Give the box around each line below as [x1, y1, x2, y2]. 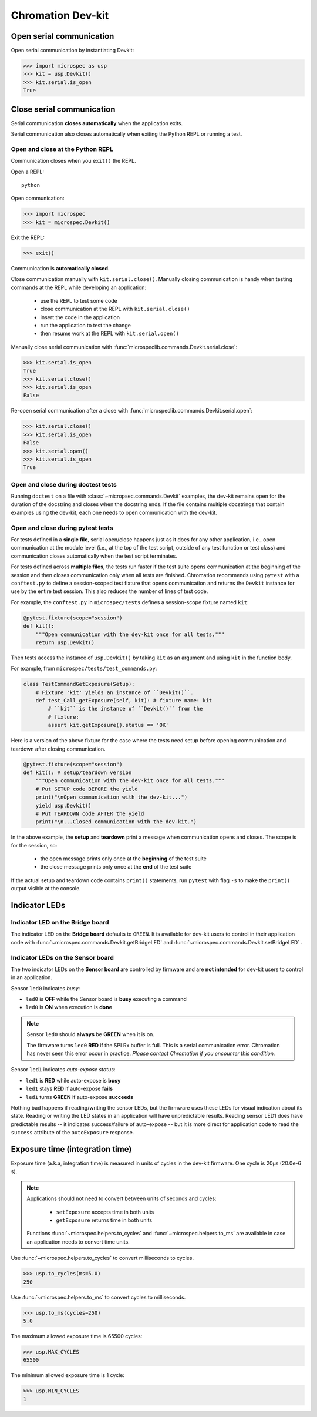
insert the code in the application [40, 313, 120, 320]
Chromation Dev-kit [11, 9, 109, 22]
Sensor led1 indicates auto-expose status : [11, 1066, 116, 1073]
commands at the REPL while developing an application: [11, 284, 147, 291]
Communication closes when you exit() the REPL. [11, 158, 136, 165]
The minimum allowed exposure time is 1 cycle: [11, 1372, 124, 1379]
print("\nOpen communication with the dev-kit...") [35, 794, 188, 800]
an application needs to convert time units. [26, 1238, 130, 1245]
